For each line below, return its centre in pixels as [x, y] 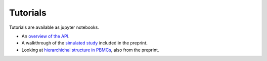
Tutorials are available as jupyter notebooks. [54, 27]
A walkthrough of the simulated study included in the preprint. [85, 43]
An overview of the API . [45, 36]
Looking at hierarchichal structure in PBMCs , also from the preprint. [90, 50]
